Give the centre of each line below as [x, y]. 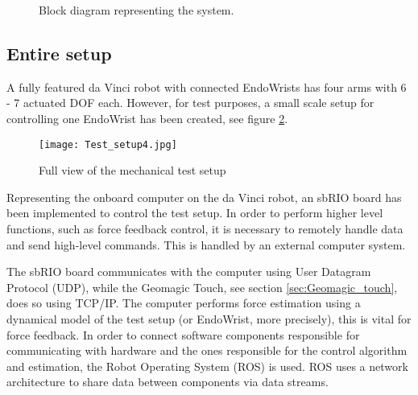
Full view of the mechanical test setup [132, 170]
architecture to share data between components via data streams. [168, 382]
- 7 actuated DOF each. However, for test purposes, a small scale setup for [190, 103]
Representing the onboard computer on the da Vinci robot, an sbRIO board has [204, 197]
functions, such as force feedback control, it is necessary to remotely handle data [205, 229]
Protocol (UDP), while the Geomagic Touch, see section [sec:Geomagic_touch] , [202, 287]
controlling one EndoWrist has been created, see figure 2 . [147, 118]
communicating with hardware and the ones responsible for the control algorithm [207, 350]
